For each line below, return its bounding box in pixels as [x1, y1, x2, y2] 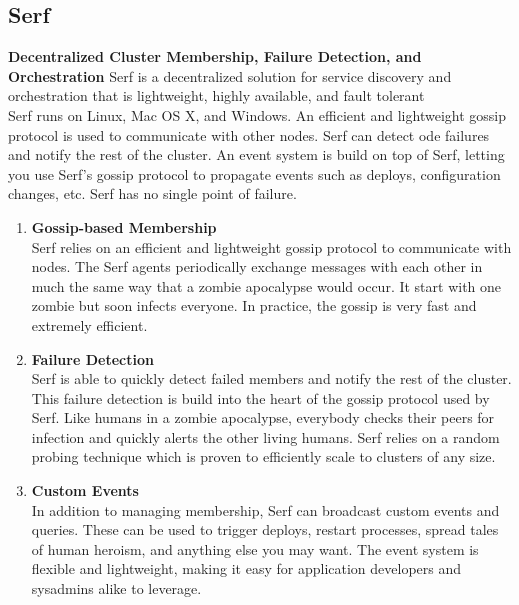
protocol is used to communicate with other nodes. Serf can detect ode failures [8, 124, 490, 145]
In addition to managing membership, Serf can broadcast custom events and [31, 499, 500, 520]
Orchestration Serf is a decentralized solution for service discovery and [8, 65, 452, 86]
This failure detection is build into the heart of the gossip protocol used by [31, 387, 490, 408]
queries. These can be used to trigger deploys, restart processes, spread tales [31, 519, 499, 540]
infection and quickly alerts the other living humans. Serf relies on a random [31, 426, 500, 447]
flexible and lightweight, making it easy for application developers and [31, 558, 462, 579]
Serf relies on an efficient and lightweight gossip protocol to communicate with [31, 236, 512, 257]
